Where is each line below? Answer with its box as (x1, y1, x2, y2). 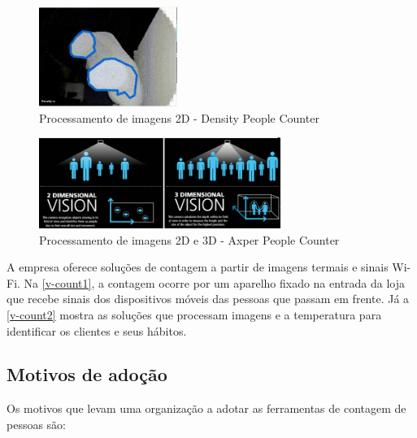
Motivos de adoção (7, 362, 167, 387)
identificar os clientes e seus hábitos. (7, 322, 187, 339)
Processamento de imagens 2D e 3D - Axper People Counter (39, 231, 340, 248)
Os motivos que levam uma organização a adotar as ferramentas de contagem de (7, 400, 406, 417)
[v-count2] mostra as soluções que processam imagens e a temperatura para (7, 306, 382, 323)
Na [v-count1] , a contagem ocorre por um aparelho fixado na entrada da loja (24, 274, 406, 291)
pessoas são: (7, 415, 67, 432)
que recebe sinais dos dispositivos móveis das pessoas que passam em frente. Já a (7, 290, 410, 307)
